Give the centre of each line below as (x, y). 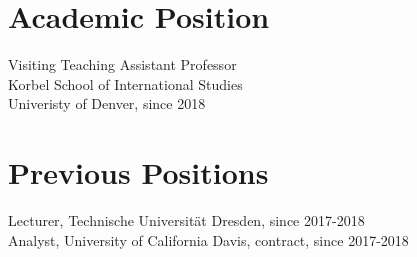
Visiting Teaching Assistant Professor (122, 64)
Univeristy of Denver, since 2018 (107, 103)
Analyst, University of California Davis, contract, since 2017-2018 (208, 239)
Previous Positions (138, 172)
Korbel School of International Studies (125, 83)
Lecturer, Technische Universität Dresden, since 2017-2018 (186, 220)
